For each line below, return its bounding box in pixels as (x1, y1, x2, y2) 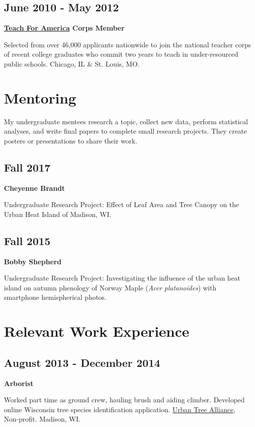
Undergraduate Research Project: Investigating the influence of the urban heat (4, 273, 241, 283)
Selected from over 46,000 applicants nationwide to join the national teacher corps (4, 39, 251, 49)
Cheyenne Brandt (4, 182, 65, 193)
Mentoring (4, 87, 77, 107)
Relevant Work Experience (4, 321, 190, 341)
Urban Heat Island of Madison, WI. (4, 209, 112, 219)
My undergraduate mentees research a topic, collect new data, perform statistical (4, 116, 248, 126)
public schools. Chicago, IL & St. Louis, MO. (4, 58, 140, 69)
